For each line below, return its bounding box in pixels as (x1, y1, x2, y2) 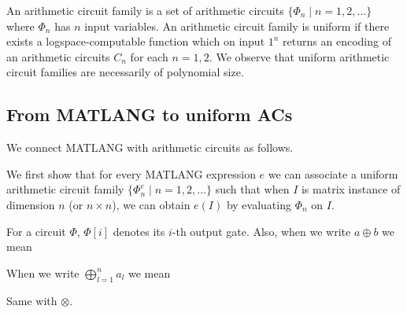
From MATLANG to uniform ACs (6, 102, 293, 127)
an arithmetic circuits (6, 48, 110, 64)
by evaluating (226, 196, 291, 212)
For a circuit (6, 223, 66, 239)
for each (130, 48, 168, 64)
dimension (6, 196, 55, 212)
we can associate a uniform (268, 165, 398, 182)
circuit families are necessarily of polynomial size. (6, 64, 244, 80)
